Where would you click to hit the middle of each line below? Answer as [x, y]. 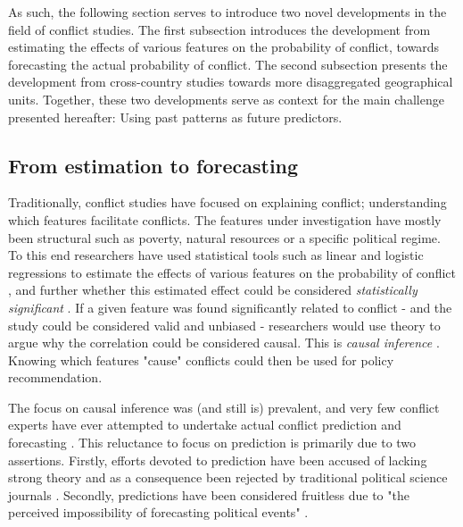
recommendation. [55, 377]
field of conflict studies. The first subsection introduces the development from [219, 29]
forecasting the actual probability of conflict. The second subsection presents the [228, 64]
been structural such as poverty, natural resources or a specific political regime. [224, 237]
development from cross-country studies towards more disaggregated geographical [231, 82]
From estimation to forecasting [153, 165]
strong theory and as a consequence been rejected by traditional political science [228, 477]
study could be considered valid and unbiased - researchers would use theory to [224, 325]
